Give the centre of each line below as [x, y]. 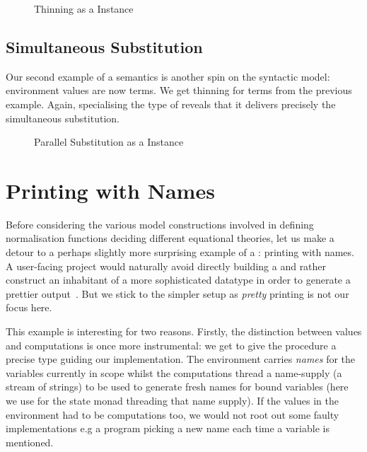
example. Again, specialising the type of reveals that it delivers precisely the [171, 104]
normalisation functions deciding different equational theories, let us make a [170, 238]
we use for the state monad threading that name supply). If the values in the [172, 401]
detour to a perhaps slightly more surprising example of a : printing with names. [180, 252]
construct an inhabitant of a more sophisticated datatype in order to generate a [178, 280]
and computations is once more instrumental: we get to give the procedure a [171, 345]
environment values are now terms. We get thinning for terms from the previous [179, 90]
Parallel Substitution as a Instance [109, 142]
